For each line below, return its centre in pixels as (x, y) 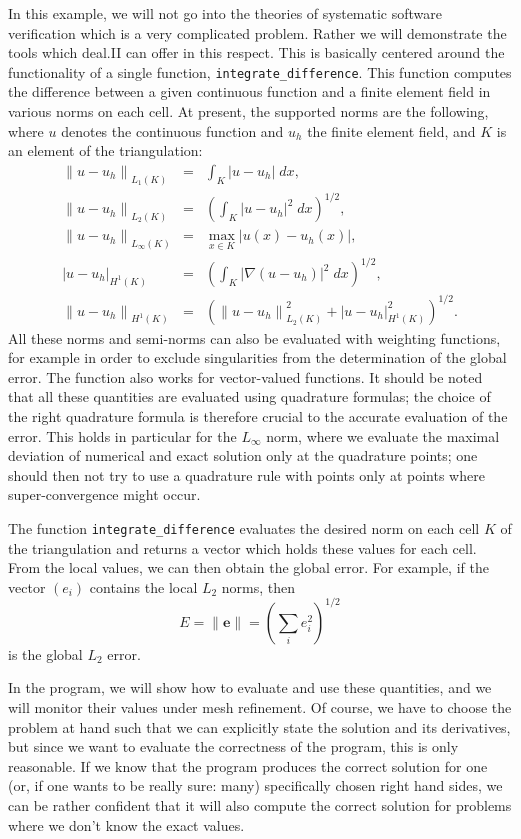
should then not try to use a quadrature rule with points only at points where (246, 474)
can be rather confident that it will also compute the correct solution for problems (260, 804)
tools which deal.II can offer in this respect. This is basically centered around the (256, 52)
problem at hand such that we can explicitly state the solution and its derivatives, (259, 726)
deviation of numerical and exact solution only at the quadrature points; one (243, 455)
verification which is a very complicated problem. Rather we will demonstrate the (257, 32)
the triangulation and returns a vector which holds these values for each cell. (242, 547)
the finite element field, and (391, 130)
